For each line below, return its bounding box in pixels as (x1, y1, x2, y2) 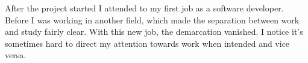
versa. (5, 49, 27, 61)
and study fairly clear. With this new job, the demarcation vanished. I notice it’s (5, 25, 303, 38)
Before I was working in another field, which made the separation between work (5, 13, 300, 26)
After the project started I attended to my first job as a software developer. (5, 2, 284, 14)
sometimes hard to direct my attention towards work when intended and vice (5, 37, 290, 49)
